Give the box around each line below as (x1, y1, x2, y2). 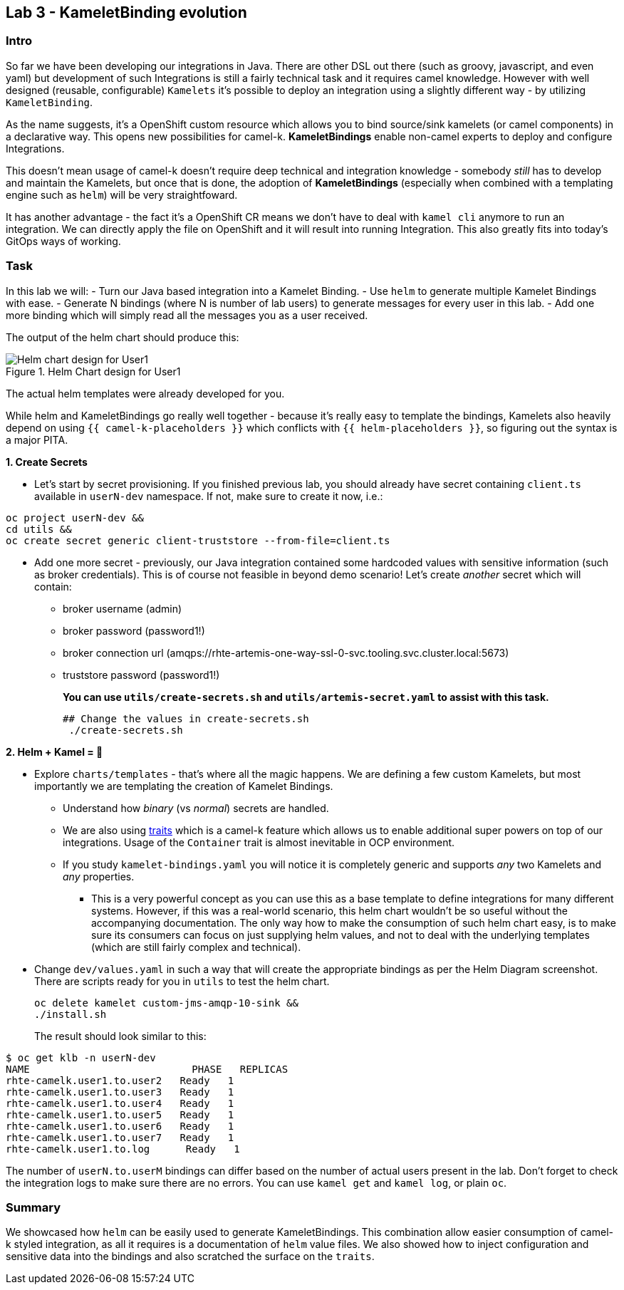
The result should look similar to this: (34, 1029, 207, 1042)
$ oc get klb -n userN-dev (6, 1051, 156, 1063)
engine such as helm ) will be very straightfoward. (6, 188, 238, 201)
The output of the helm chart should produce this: (6, 331, 239, 343)
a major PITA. (6, 433, 68, 446)
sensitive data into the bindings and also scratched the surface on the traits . (6, 1250, 375, 1263)
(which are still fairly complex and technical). (91, 940, 301, 953)
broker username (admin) (63, 602, 182, 615)
